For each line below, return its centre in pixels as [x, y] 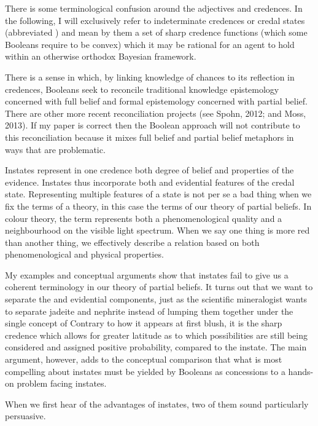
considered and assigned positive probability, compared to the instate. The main [156, 347]
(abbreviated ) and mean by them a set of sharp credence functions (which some [156, 32]
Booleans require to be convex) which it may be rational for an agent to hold [150, 44]
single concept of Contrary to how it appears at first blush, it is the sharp [144, 323]
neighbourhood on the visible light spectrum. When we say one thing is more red [157, 230]
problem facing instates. [62, 383]
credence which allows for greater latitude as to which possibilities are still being [156, 335]
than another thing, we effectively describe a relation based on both [132, 242]
